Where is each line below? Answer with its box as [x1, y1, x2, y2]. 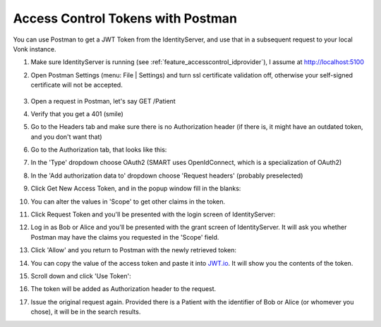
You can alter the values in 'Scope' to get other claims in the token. [30, 197, 226, 206]
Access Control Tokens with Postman [13, 11, 238, 26]
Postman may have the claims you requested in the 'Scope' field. [30, 233, 219, 241]
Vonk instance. [13, 44, 56, 53]
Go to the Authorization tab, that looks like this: [30, 145, 167, 154]
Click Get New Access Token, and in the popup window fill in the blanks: [30, 184, 241, 193]
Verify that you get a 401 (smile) [30, 109, 123, 118]
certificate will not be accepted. [30, 81, 123, 90]
